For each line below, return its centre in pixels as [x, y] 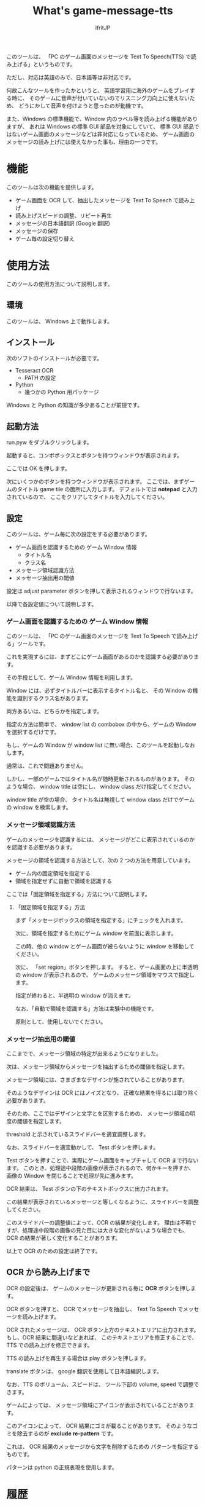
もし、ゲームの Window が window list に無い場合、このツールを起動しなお [101, 745]
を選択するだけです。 [33, 732]
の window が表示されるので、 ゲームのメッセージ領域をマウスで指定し [105, 974]
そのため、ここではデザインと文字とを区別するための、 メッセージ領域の [98, 1113]
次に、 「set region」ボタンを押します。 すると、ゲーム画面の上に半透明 [106, 967]
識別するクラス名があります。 [54, 698]
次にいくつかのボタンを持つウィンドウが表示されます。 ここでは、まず [95, 482]
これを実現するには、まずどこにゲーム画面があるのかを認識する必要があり [100, 657]
